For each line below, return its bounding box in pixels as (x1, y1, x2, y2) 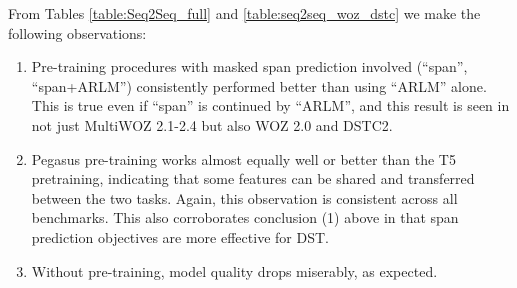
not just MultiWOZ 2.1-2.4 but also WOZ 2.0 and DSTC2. (31, 114, 393, 135)
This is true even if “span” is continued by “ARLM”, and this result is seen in (31, 95, 510, 116)
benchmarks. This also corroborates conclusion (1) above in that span (31, 207, 459, 228)
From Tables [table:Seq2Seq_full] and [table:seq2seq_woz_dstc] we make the (8, 3, 481, 23)
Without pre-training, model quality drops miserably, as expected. (31, 260, 438, 281)
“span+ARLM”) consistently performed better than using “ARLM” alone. (31, 75, 487, 96)
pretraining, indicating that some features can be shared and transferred (31, 168, 475, 189)
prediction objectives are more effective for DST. (31, 226, 329, 247)
